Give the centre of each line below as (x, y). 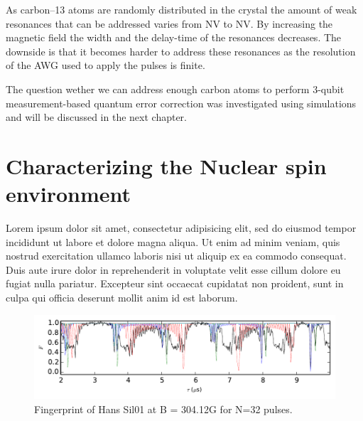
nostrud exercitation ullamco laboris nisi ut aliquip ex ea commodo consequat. (176, 256)
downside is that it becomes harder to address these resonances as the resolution (181, 51)
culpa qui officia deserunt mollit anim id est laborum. (122, 298)
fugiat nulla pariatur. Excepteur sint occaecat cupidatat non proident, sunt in (175, 283)
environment (69, 194)
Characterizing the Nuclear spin (166, 165)
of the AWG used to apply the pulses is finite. (105, 65)
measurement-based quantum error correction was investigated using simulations (181, 103)
